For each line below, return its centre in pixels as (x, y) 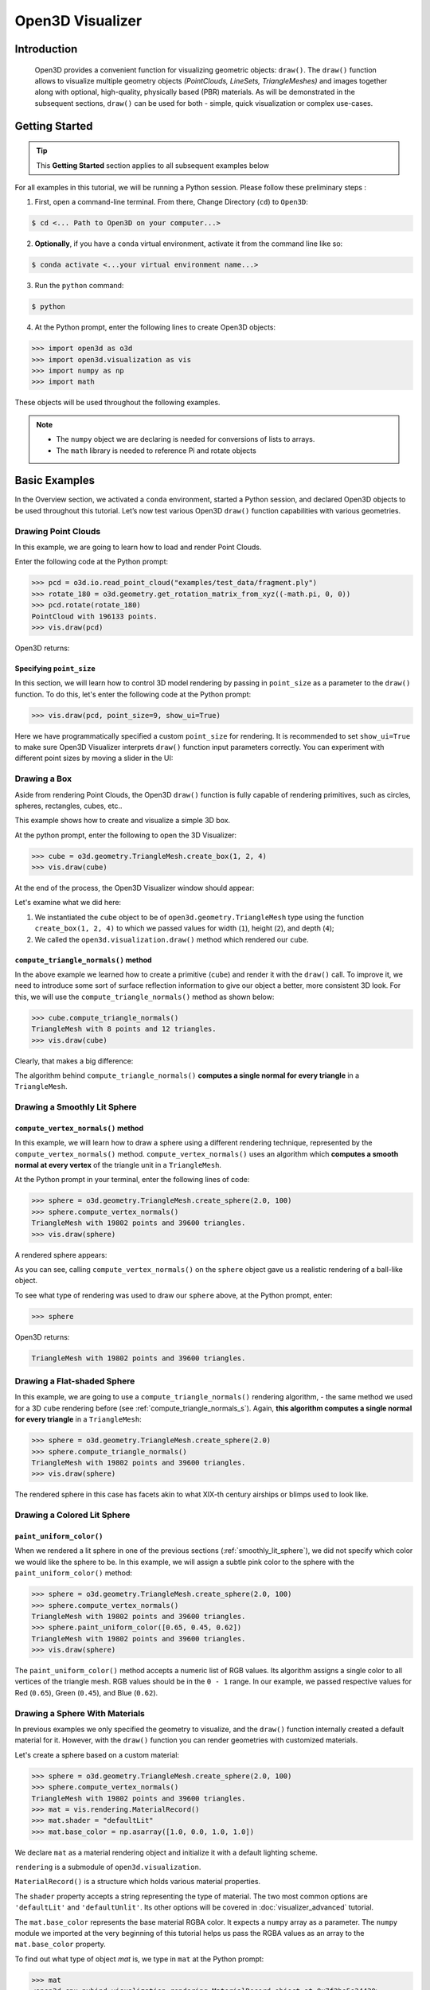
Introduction (46, 49)
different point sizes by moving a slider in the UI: (94, 758)
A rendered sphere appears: (61, 1254)
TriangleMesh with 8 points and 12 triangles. (124, 1029)
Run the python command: (79, 286)
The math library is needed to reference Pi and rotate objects (156, 451)
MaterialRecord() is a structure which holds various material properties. (138, 1882)
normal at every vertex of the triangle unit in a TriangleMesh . (118, 1165)
